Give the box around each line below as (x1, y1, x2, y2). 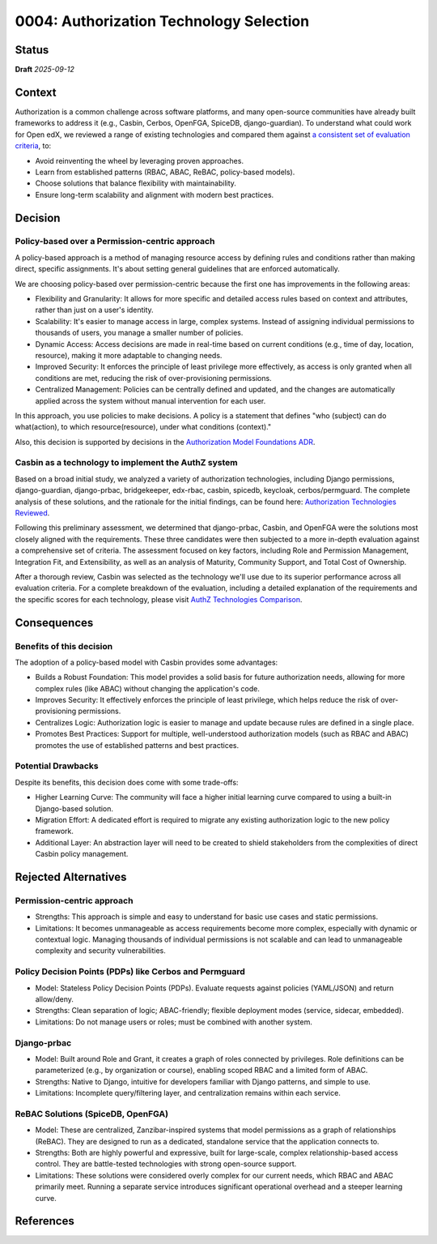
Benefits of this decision (15, 640, 113, 652)
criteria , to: (15, 141, 52, 151)
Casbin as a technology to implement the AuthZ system (15, 457, 238, 468)
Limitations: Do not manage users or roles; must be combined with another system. (35, 1017, 313, 1027)
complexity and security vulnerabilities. (35, 946, 166, 955)
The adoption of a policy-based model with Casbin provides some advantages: (15, 657, 278, 667)
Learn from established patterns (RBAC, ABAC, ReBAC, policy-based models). (35, 167, 295, 177)
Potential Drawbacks (15, 760, 99, 772)
